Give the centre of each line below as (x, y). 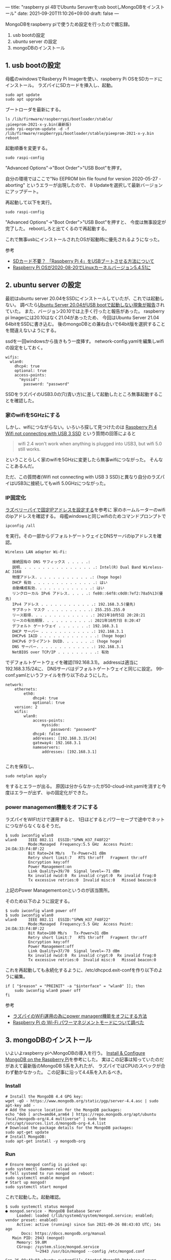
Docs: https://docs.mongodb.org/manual (64, 1233)
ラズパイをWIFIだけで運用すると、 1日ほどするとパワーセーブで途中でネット (85, 819)
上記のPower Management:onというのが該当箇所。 (59, 890)
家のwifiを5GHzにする (33, 415)
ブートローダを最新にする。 (34, 109)
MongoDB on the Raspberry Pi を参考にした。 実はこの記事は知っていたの (82, 1060)
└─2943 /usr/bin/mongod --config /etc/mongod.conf (90, 1251)
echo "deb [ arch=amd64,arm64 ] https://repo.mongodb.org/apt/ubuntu (81, 1114)
